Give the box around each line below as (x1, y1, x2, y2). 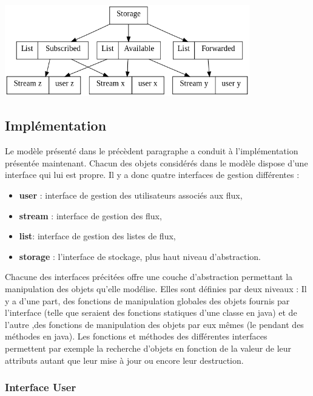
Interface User (5, 380, 76, 395)
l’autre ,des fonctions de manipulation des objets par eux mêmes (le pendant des (5, 318, 304, 330)
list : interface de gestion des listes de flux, (19, 230, 176, 242)
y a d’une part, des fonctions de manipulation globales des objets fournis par (5, 294, 290, 307)
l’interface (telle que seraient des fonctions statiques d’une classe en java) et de (5, 306, 297, 319)
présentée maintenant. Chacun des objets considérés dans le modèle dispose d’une (5, 156, 308, 169)
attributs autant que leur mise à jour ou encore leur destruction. (5, 353, 244, 366)
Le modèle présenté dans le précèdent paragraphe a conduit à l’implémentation (5, 145, 298, 157)
